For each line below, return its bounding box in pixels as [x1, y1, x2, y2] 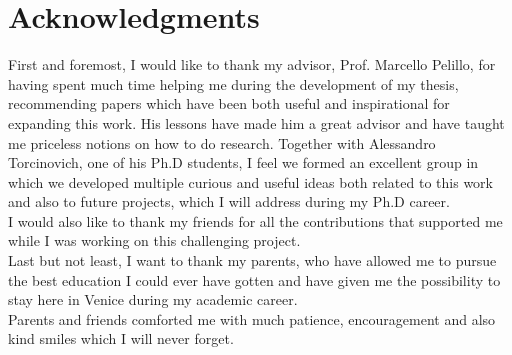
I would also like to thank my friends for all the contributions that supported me [8, 210, 503, 231]
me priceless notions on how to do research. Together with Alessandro [8, 132, 436, 153]
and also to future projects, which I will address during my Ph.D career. [8, 191, 450, 212]
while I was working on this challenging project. [8, 230, 301, 251]
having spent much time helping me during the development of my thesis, [8, 73, 459, 94]
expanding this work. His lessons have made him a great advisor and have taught [8, 112, 505, 133]
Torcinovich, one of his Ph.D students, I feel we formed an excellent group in [8, 152, 479, 173]
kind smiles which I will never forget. [8, 328, 234, 349]
